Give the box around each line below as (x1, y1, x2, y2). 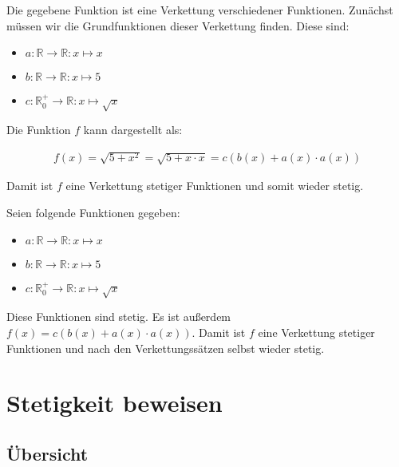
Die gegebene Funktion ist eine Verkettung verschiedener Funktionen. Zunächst (6, 2, 393, 18)
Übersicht (6, 441, 89, 465)
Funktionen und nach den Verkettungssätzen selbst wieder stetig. (6, 339, 325, 356)
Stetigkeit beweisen (6, 386, 223, 419)
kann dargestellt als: (83, 121, 183, 137)
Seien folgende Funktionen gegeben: (6, 204, 180, 220)
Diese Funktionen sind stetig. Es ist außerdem (6, 308, 231, 325)
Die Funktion (6, 121, 71, 137)
